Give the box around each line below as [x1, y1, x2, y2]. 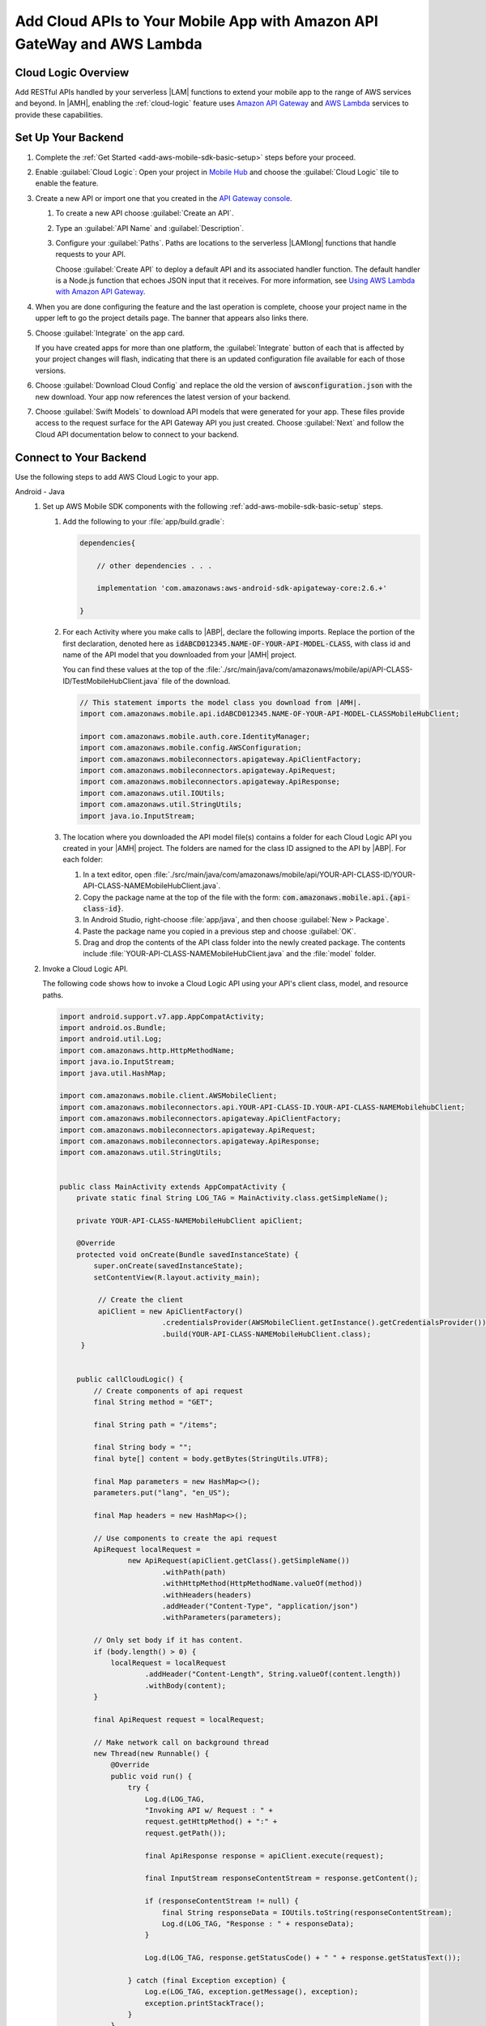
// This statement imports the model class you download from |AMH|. [79, 698, 362, 707]
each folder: [62, 855, 103, 865]
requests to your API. [55, 250, 126, 259]
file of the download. [161, 676, 231, 686]
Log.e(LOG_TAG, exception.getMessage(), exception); [144, 1987, 359, 1997]
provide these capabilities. [15, 109, 104, 119]
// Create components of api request [93, 1386, 244, 1396]
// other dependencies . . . [96, 561, 212, 571]
